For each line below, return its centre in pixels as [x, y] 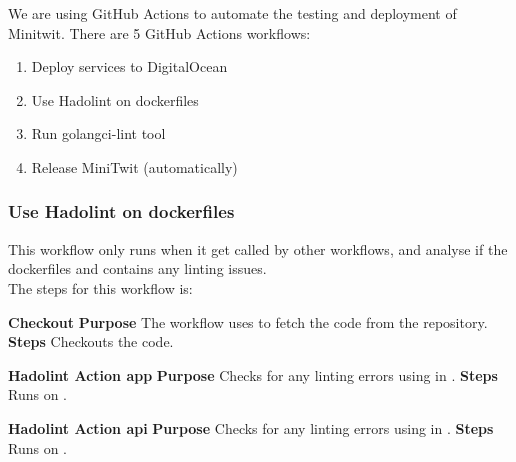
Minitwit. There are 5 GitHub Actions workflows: [159, 32]
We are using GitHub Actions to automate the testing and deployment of [232, 13]
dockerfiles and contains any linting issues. [137, 268]
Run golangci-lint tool [98, 133]
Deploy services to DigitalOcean [129, 66]
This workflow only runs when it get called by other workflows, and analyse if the [258, 248]
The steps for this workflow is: [100, 287]
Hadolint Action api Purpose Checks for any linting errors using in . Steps [251, 427]
